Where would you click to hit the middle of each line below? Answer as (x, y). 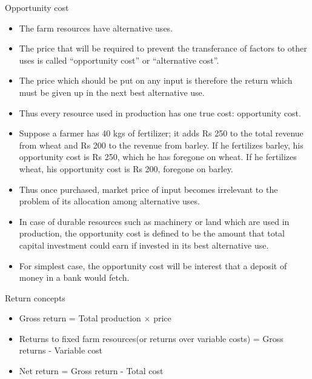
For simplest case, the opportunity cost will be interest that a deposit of (153, 265)
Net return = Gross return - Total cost (91, 371)
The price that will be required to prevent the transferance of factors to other (163, 48)
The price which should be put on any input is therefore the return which (156, 80)
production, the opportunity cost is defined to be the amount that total (152, 233)
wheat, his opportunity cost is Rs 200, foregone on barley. (126, 168)
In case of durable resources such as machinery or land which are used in (154, 221)
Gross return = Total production (80, 318)
